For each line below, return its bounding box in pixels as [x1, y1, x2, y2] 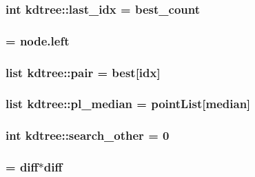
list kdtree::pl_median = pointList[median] [6, 95, 251, 112]
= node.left [6, 32, 70, 49]
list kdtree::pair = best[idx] [6, 63, 161, 81]
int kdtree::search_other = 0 [6, 127, 170, 144]
